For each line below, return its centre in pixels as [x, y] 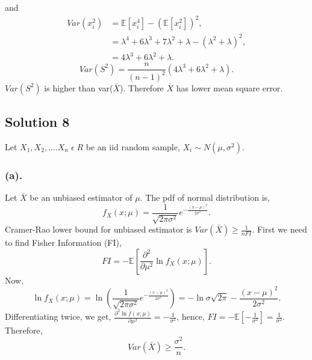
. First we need [279, 229]
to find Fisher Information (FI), [63, 243]
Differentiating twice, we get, [58, 316]
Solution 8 [37, 121]
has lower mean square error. [229, 87]
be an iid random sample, [133, 146]
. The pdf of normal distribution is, [205, 197]
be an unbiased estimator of [81, 197]
